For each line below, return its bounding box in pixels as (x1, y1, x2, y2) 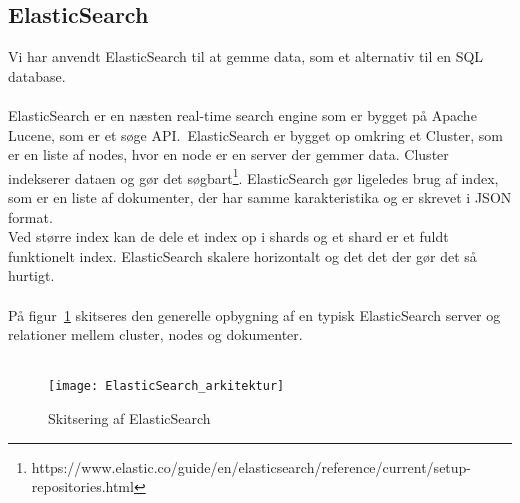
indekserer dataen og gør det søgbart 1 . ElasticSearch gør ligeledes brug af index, (8, 164, 499, 188)
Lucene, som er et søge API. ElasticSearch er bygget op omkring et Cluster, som (8, 124, 503, 145)
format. (8, 206, 53, 227)
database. (8, 65, 66, 86)
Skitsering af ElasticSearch (48, 408, 211, 429)
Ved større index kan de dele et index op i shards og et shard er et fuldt (8, 226, 449, 247)
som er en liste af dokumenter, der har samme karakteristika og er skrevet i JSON (8, 187, 512, 208)
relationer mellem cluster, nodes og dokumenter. (8, 324, 303, 345)
